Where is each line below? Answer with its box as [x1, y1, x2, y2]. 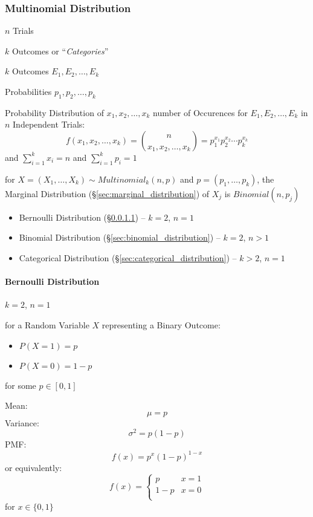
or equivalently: [5, 461, 62, 473]
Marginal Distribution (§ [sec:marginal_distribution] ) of [5, 187, 210, 200]
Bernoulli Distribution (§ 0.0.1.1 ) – [19, 210, 146, 223]
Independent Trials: [13, 118, 85, 131]
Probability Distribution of [5, 106, 104, 119]
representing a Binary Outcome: [102, 318, 221, 331]
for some [5, 379, 36, 391]
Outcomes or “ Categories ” [11, 44, 109, 57]
